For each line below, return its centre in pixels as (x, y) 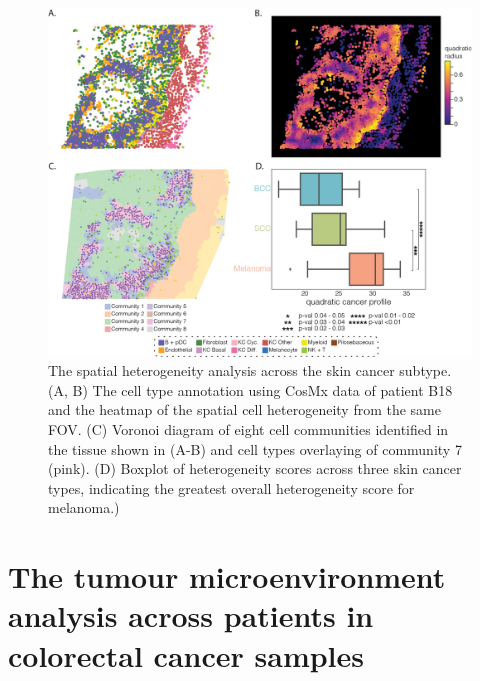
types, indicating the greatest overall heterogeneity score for (231, 487)
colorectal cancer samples (186, 654)
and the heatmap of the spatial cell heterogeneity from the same (244, 409)
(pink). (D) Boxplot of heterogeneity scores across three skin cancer (255, 468)
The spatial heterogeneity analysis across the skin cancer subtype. (250, 370)
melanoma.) (84, 507)
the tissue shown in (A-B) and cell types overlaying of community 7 (255, 448)
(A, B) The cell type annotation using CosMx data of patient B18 (250, 389)
